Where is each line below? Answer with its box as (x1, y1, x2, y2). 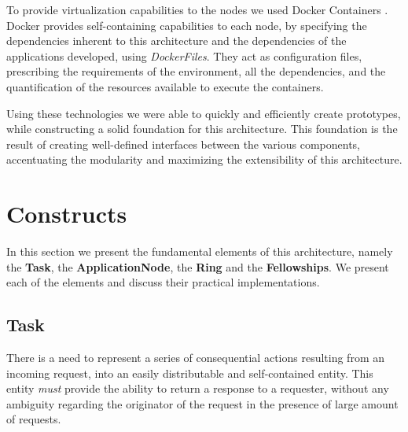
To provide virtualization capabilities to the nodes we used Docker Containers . (6, 2, 388, 17)
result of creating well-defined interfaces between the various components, (6, 135, 360, 152)
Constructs (6, 198, 127, 230)
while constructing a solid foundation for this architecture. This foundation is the (6, 120, 398, 137)
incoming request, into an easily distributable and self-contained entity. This (6, 364, 373, 381)
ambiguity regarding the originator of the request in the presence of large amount (6, 395, 399, 412)
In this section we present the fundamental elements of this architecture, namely (6, 243, 393, 260)
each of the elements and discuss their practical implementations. (6, 274, 320, 290)
